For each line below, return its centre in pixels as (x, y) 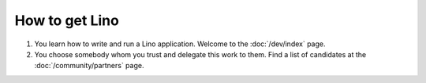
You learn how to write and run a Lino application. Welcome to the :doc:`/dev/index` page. (180, 44)
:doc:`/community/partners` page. (89, 66)
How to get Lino (67, 20)
